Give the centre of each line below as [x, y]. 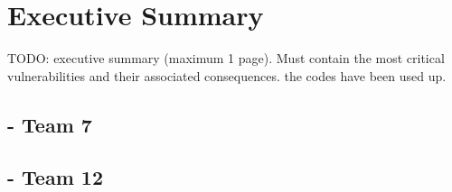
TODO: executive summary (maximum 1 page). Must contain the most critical [226, 58]
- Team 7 [50, 124]
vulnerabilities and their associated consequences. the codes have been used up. [227, 75]
